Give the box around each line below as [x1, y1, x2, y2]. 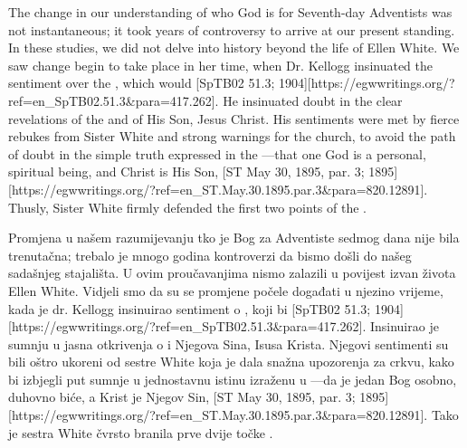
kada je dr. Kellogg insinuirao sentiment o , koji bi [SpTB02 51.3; [8, 299, 371, 318]
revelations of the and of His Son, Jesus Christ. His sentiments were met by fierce [8, 109, 460, 128]
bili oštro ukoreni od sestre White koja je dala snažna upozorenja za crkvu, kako [8, 352, 454, 371]
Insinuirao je [369, 317, 439, 336]
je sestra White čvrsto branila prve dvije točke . [8, 423, 273, 442]
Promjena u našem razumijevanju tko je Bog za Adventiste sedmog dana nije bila [8, 228, 460, 247]
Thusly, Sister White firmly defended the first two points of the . [8, 197, 367, 216]
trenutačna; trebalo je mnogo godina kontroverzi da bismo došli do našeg [8, 245, 412, 264]
